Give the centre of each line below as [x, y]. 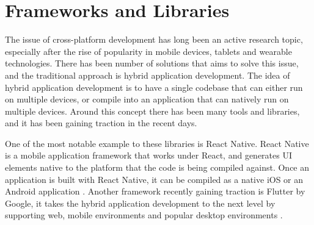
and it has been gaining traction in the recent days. [101, 123]
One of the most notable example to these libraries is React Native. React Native [157, 143]
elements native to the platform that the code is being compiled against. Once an [157, 167]
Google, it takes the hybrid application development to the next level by [140, 203]
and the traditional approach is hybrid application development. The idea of [148, 75]
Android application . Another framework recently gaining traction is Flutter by [155, 191]
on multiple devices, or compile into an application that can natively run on [147, 99]
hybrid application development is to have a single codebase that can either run [154, 87]
